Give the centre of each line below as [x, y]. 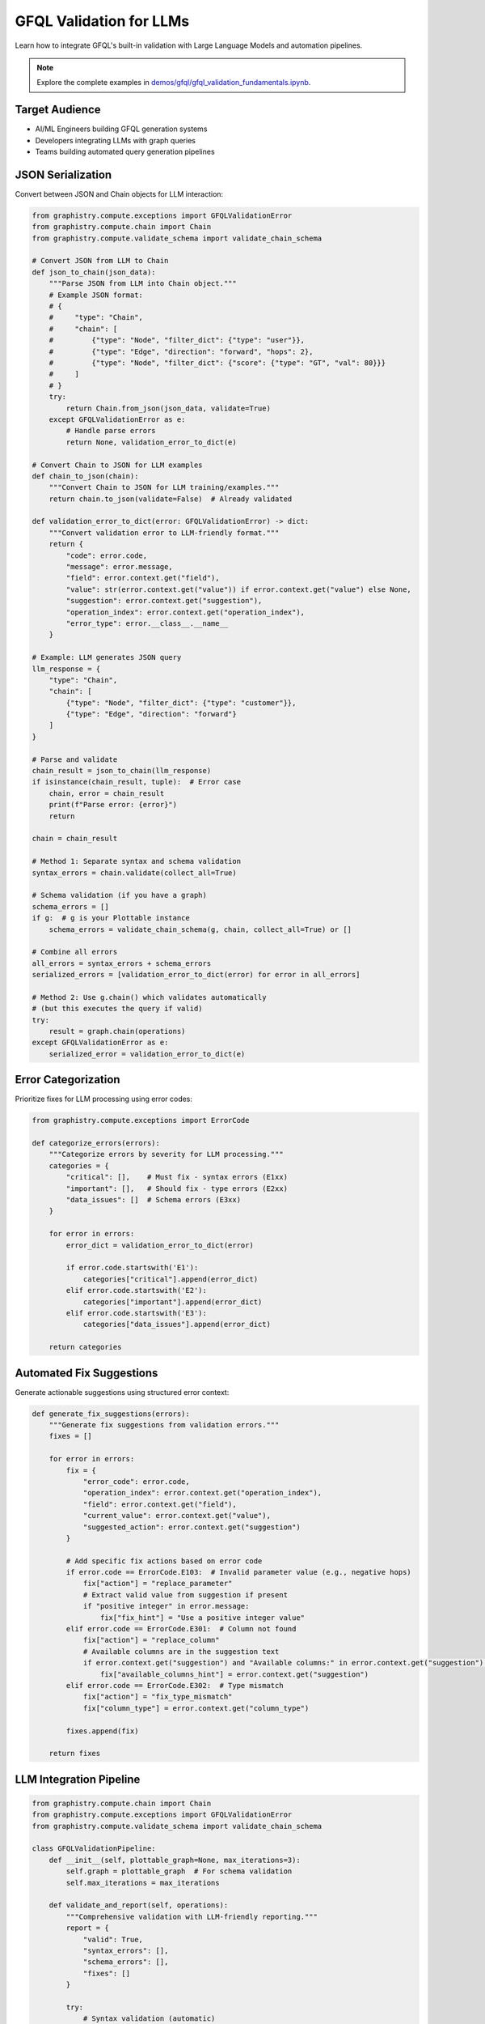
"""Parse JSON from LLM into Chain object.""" [143, 284]
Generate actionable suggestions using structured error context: [122, 1392]
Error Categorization [67, 1080]
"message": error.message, [119, 567]
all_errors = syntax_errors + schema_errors [122, 963]
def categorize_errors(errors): [96, 1143]
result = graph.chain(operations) [117, 1031]
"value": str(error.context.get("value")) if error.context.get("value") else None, [238, 589]
